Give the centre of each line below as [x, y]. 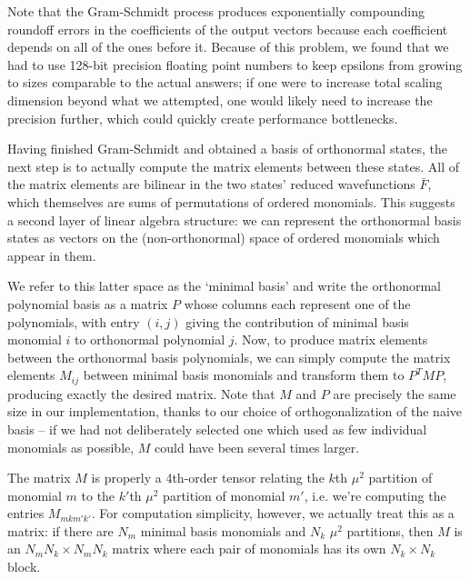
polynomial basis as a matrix [88, 303]
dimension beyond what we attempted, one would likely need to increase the [220, 100]
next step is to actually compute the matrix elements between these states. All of [234, 166]
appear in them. [52, 255]
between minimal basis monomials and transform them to [244, 375]
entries [26, 513]
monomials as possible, [71, 447]
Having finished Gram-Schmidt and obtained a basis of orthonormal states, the [228, 149]
